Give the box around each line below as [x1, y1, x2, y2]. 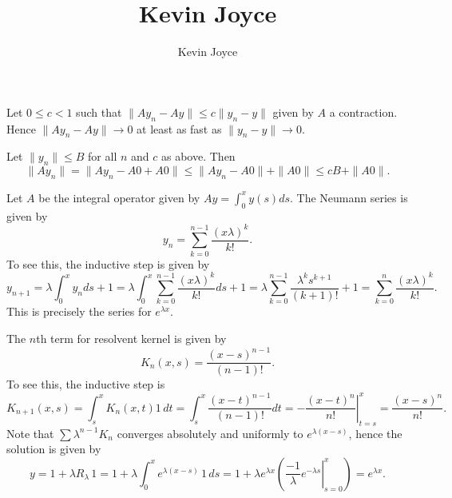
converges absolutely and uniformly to [117, 424, 303, 441]
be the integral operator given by [38, 189, 200, 205]
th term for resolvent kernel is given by [36, 330, 227, 347]
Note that [6, 424, 54, 441]
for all [88, 148, 117, 165]
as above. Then [161, 148, 236, 165]
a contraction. [329, 103, 398, 120]
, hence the [348, 424, 402, 441]
